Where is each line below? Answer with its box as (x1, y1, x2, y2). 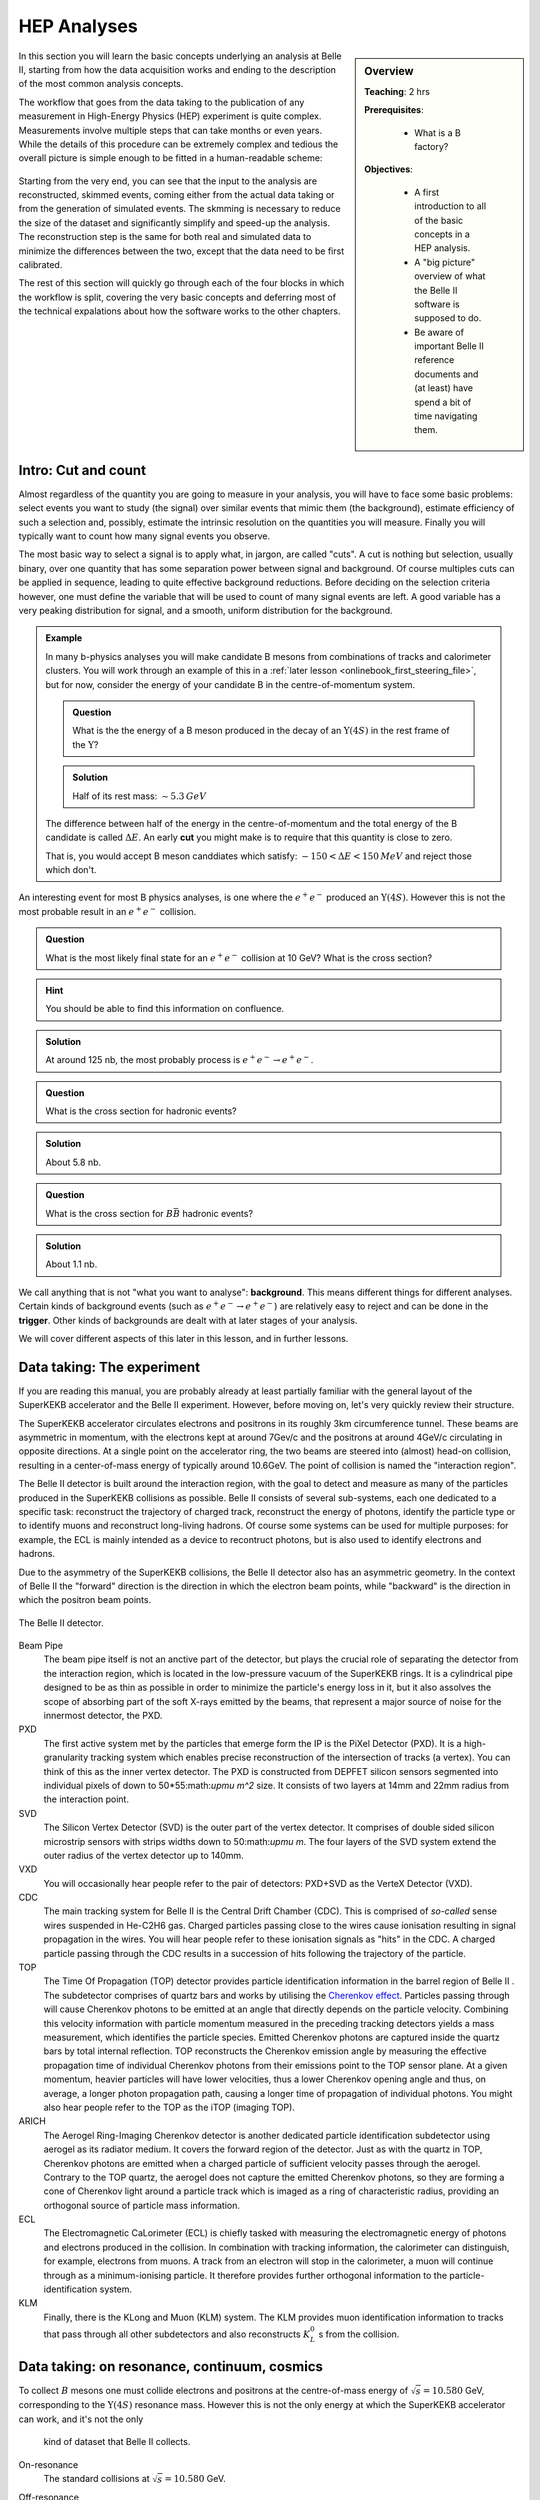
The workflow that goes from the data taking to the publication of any (18, 96, 305, 108)
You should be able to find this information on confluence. (45, 1003, 285, 1015)
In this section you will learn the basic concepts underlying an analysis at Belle (18, 50, 342, 62)
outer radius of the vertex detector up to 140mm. (43, 1849, 244, 1861)
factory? (414, 140, 449, 152)
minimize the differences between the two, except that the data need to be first (18, 245, 345, 257)
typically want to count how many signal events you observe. (18, 530, 271, 542)
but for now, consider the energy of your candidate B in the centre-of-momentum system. (45, 678, 416, 690)
